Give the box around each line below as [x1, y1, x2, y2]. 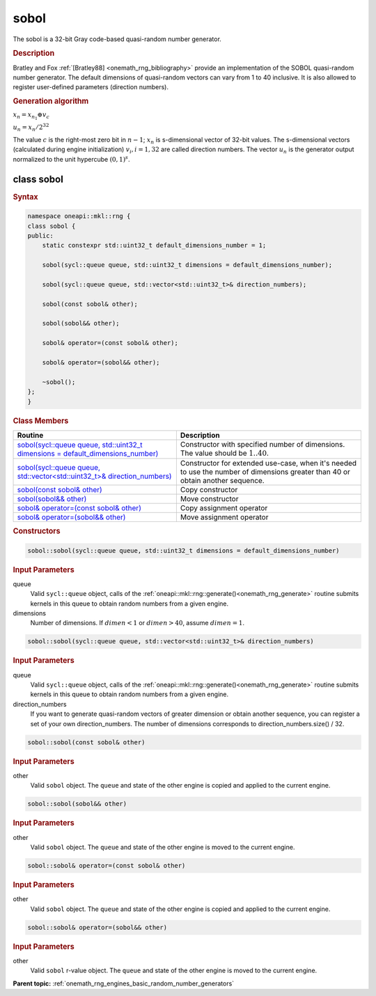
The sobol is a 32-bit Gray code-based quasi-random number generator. [13, 35, 222, 43]
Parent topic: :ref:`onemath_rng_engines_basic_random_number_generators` [13, 979, 235, 988]
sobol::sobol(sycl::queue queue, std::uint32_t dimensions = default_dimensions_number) [27, 546, 340, 554]
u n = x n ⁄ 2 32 [13, 122, 49, 133]
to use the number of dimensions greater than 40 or [180, 467, 351, 477]
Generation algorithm [13, 96, 89, 106]
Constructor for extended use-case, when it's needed [180, 459, 357, 468]
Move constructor [180, 494, 239, 504]
